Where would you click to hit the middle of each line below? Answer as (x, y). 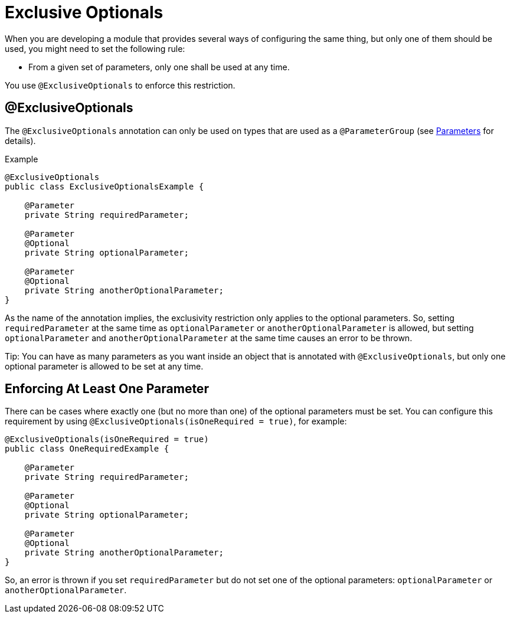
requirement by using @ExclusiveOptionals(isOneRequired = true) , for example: (176, 421)
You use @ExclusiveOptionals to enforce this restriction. (120, 85)
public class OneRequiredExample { (87, 449)
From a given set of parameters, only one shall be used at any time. (159, 67)
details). (20, 140)
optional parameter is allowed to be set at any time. (104, 366)
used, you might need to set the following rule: (95, 48)
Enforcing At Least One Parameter (107, 389)
